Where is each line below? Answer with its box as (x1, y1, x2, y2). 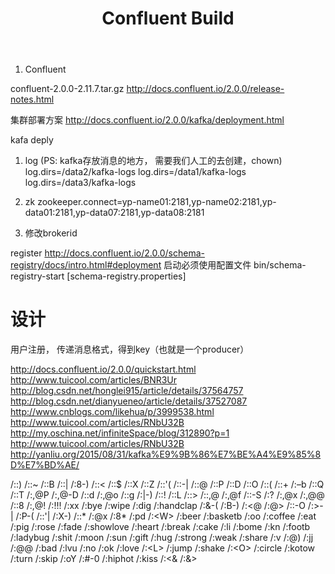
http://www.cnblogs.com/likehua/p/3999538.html (10, 406, 215, 418)
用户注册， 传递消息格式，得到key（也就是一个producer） (10, 343, 250, 356)
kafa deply (10, 134, 54, 146)
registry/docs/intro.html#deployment (10, 259, 162, 271)
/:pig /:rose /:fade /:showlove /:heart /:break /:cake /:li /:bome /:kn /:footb (10, 521, 311, 533)
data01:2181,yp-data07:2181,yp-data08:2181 (24, 207, 205, 219)
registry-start (10, 270, 65, 282)
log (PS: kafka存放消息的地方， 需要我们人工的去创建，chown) (24, 155, 283, 167)
